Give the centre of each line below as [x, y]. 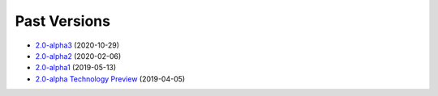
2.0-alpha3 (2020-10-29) [77, 45]
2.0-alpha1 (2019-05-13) [76, 68]
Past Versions [63, 21]
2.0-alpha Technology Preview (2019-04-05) [110, 79]
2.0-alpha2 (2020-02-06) [78, 56]
